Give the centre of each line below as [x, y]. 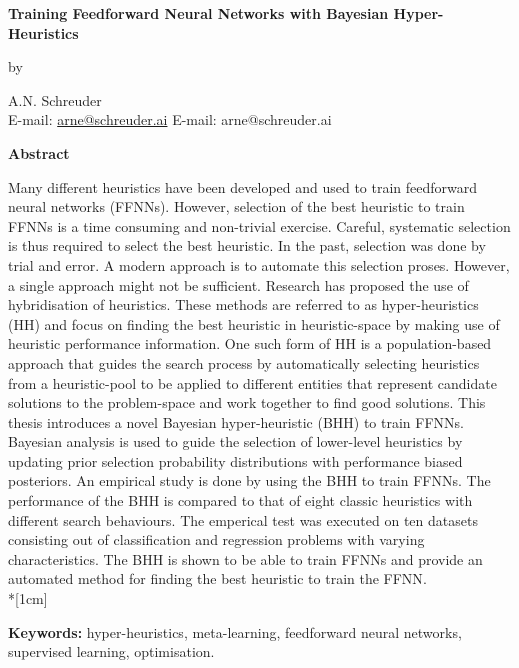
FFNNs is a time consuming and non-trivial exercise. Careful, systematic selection [259, 225]
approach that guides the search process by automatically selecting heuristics [244, 362]
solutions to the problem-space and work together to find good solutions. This [247, 402]
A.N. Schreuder [55, 99]
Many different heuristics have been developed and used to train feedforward [243, 186]
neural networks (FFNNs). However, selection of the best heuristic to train [236, 206]
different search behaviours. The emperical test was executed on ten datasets [243, 519]
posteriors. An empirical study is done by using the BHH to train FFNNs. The [249, 480]
